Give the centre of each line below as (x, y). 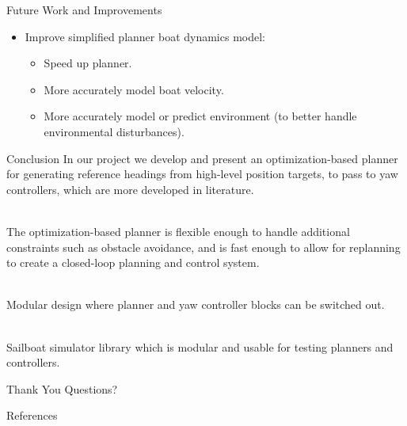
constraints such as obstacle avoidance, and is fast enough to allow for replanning (203, 247)
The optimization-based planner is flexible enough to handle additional (178, 231)
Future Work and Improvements (84, 10)
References (32, 415)
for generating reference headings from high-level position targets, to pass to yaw (202, 174)
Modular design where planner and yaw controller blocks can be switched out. (196, 304)
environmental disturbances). (114, 131)
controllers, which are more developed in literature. (130, 189)
